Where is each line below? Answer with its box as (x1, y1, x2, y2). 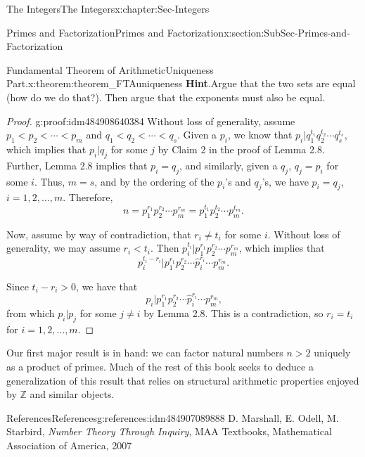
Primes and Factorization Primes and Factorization (6, 25, 224, 39)
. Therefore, (63, 190, 113, 205)
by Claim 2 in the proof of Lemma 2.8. (158, 141, 325, 156)
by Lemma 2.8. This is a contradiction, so (143, 305, 324, 320)
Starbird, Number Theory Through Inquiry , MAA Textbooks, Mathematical (6, 424, 332, 439)
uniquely (314, 345, 351, 360)
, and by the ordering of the (94, 174, 214, 188)
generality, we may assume (6, 240, 120, 255)
